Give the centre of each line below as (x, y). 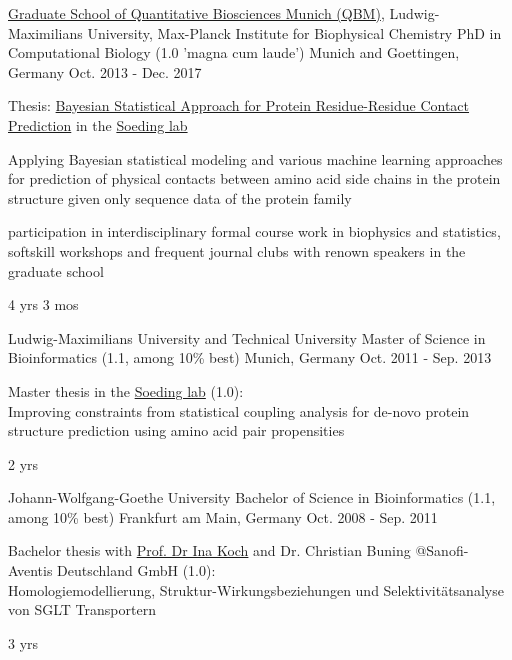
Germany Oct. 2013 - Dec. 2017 (105, 71)
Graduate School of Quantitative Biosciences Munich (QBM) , (196, 13)
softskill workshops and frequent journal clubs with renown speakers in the (237, 250)
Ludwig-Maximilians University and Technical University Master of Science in (247, 337)
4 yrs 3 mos (43, 304)
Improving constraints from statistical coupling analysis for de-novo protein (239, 410)
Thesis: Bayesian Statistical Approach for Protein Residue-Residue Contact (239, 105)
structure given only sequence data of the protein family (180, 197)
